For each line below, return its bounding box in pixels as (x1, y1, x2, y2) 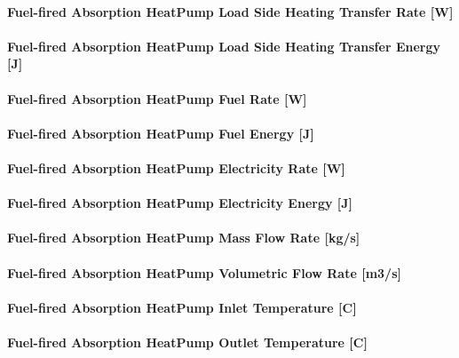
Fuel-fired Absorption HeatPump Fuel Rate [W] (7, 89, 307, 107)
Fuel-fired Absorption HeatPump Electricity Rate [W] (7, 158, 345, 177)
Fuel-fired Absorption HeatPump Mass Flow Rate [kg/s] (7, 228, 360, 247)
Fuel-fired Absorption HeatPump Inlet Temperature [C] (7, 298, 357, 316)
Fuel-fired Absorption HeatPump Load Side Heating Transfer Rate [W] (7, 2, 454, 20)
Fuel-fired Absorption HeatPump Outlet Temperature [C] (7, 332, 368, 351)
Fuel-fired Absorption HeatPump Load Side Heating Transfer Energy (7, 36, 440, 55)
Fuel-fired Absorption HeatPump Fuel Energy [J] (7, 123, 314, 142)
